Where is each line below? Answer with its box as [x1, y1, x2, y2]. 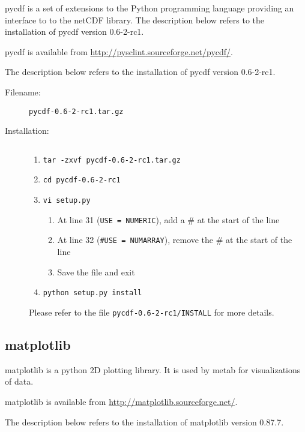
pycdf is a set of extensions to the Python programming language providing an [5, 2, 294, 14]
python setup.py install [43, 289, 142, 298]
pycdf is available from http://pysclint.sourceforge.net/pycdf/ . [5, 45, 233, 58]
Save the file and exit [57, 265, 135, 278]
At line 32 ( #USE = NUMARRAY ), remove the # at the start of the [57, 233, 292, 246]
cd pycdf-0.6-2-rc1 [43, 176, 121, 185]
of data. [5, 375, 34, 388]
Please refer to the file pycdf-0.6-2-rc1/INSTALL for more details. [29, 305, 274, 318]
